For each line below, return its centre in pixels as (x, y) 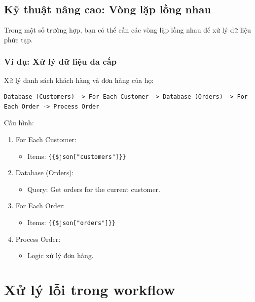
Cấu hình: (19, 123)
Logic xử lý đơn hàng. (60, 255)
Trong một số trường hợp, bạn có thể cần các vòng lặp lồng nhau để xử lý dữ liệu (127, 30)
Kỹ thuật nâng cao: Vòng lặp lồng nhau (108, 9)
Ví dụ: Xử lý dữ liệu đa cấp (60, 61)
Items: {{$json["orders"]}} (72, 222)
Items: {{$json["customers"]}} (77, 156)
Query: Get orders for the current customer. (94, 189)
